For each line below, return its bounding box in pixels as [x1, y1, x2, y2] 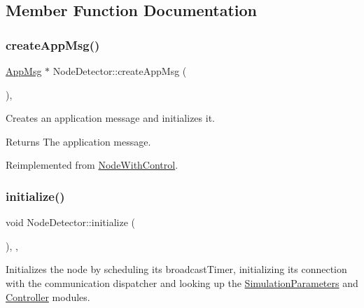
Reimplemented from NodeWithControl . [6, 157, 178, 172]
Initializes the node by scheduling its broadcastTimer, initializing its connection [6, 262, 347, 276]
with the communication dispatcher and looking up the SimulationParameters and [6, 275, 358, 290]
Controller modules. [6, 289, 90, 304]
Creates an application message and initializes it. [6, 111, 215, 125]
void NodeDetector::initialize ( [6, 215, 135, 230]
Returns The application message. [6, 134, 151, 148]
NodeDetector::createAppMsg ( [52, 64, 187, 78]
